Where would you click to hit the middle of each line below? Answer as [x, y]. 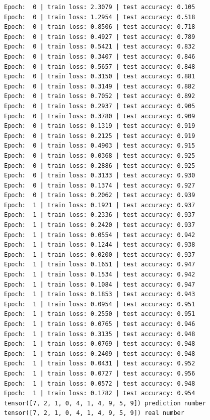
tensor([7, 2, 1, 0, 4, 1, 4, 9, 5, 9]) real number [94, 413]
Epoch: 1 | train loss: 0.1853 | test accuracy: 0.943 [100, 294]
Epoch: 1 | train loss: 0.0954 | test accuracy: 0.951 [100, 304]
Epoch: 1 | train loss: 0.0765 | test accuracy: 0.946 [100, 324]
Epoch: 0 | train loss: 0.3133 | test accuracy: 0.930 [100, 176]
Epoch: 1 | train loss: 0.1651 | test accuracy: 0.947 [100, 265]
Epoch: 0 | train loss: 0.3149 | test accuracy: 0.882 [100, 86]
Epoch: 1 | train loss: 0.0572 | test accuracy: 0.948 [100, 383]
